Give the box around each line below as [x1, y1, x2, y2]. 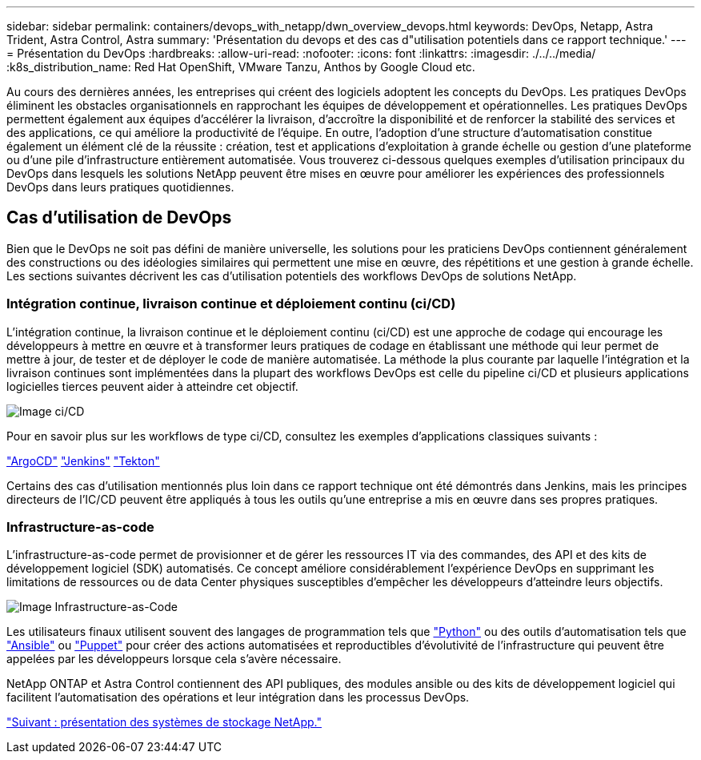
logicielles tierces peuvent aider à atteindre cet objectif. [6, 379, 298, 393]
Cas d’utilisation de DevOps [6, 207, 232, 228]
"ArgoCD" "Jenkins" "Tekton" [6, 453, 160, 468]
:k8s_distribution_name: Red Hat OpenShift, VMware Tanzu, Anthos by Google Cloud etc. [6, 60, 475, 74]
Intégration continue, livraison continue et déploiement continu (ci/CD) [6, 296, 456, 312]
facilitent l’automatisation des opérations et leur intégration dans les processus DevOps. [6, 690, 470, 705]
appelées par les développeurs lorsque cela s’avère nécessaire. [6, 652, 342, 666]
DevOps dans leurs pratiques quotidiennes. [6, 180, 234, 194]
